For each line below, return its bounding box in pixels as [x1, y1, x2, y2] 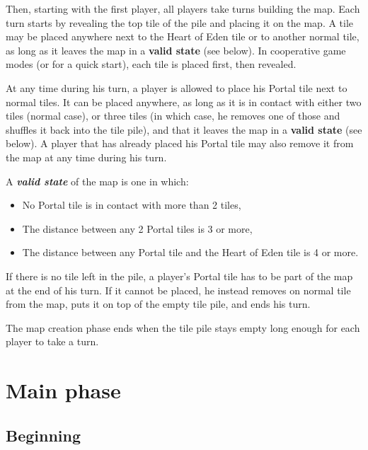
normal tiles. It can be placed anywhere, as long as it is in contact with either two [6, 94, 362, 109]
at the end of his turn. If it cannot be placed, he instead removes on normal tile [6, 282, 351, 297]
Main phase [6, 376, 121, 405]
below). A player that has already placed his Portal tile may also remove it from [6, 136, 354, 151]
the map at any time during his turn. [6, 149, 167, 164]
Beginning [6, 424, 81, 446]
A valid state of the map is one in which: [6, 173, 189, 188]
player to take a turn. [6, 334, 99, 349]
